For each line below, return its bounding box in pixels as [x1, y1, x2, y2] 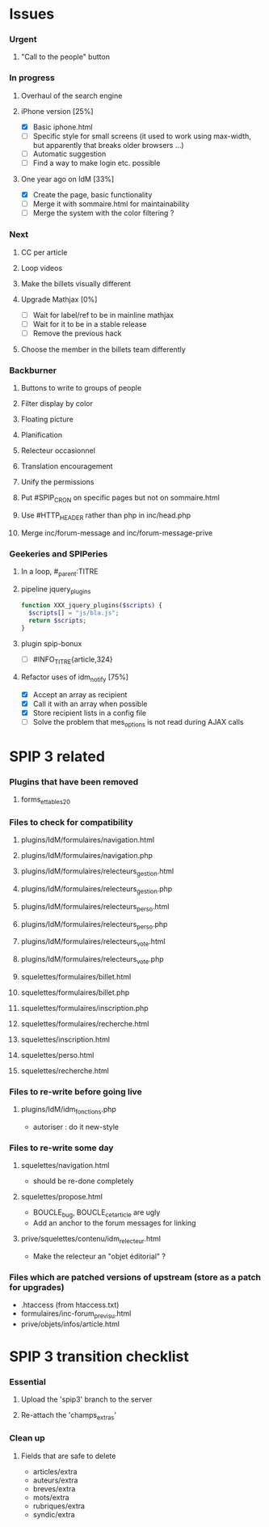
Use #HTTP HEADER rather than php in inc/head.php [20, 510, 191, 522]
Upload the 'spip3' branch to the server [20, 1394, 153, 1404]
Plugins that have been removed [9, 776, 139, 787]
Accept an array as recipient [32, 689, 128, 700]
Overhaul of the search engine [20, 91, 123, 100]
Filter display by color [20, 399, 94, 408]
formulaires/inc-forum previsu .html [20, 1309, 132, 1320]
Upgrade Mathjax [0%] [20, 294, 98, 304]
